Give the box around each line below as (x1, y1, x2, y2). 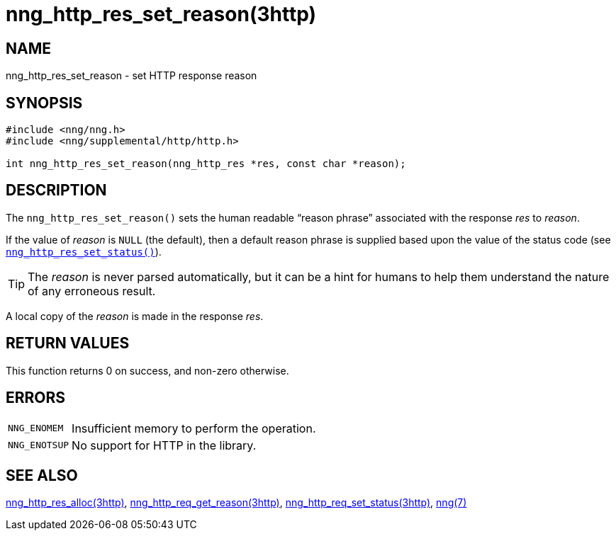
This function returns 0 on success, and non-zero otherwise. (6, 364, 289, 377)
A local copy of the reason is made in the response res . (6, 309, 264, 322)
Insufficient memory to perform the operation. (72, 421, 316, 435)
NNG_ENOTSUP (8, 440, 69, 451)
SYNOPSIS (6, 93, 83, 112)
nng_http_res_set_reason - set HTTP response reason (6, 69, 257, 82)
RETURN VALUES (6, 334, 130, 353)
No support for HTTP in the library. (72, 438, 257, 452)
